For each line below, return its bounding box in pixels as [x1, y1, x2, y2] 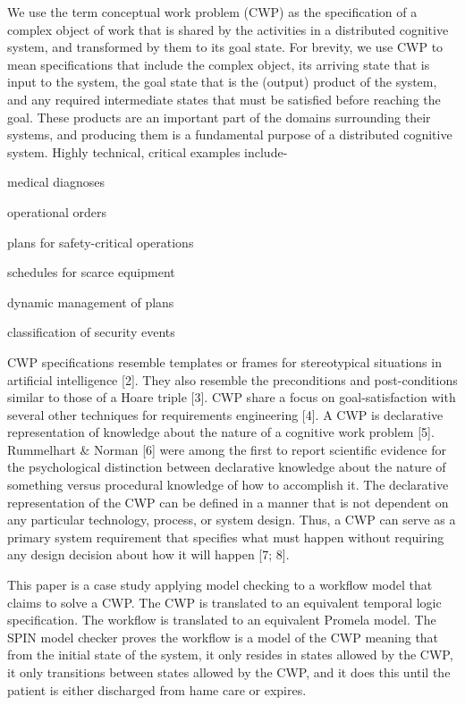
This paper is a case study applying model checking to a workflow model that [7, 575, 433, 594]
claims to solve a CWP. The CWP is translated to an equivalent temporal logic [7, 592, 442, 611]
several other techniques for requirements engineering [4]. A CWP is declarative [7, 405, 444, 424]
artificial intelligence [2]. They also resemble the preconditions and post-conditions [7, 370, 458, 389]
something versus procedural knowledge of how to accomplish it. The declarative [7, 475, 449, 494]
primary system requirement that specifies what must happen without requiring [7, 527, 444, 546]
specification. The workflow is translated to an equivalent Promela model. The [7, 610, 436, 629]
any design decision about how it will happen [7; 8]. [7, 545, 290, 564]
